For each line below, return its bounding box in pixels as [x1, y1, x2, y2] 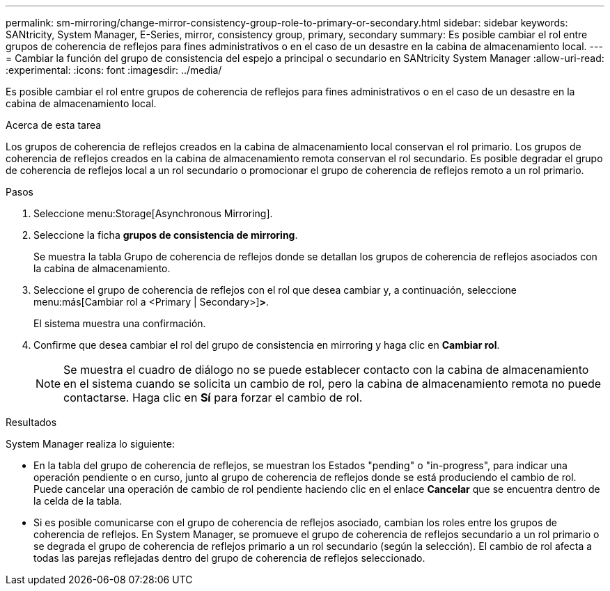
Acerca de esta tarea [6, 119, 102, 131]
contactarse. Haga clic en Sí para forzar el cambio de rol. [63, 391, 363, 404]
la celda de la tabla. [33, 495, 123, 507]
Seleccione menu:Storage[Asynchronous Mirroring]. [33, 207, 273, 219]
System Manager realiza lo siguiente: [6, 438, 175, 450]
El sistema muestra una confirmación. [33, 317, 206, 329]
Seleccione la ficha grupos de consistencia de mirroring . [33, 229, 298, 241]
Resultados [6, 416, 57, 428]
